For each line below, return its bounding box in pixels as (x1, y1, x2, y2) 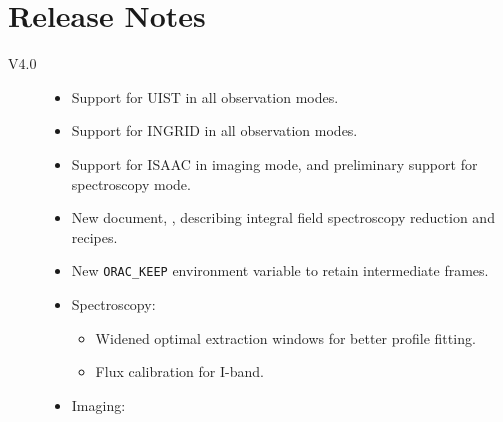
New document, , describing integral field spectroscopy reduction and (71, 207, 495, 228)
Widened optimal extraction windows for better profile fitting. (95, 327, 476, 348)
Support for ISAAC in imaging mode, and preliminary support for (71, 153, 478, 174)
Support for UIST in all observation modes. (71, 86, 339, 107)
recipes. (71, 226, 118, 247)
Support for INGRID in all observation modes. (71, 120, 358, 141)
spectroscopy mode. (71, 173, 191, 194)
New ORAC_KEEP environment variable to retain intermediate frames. (71, 260, 489, 281)
